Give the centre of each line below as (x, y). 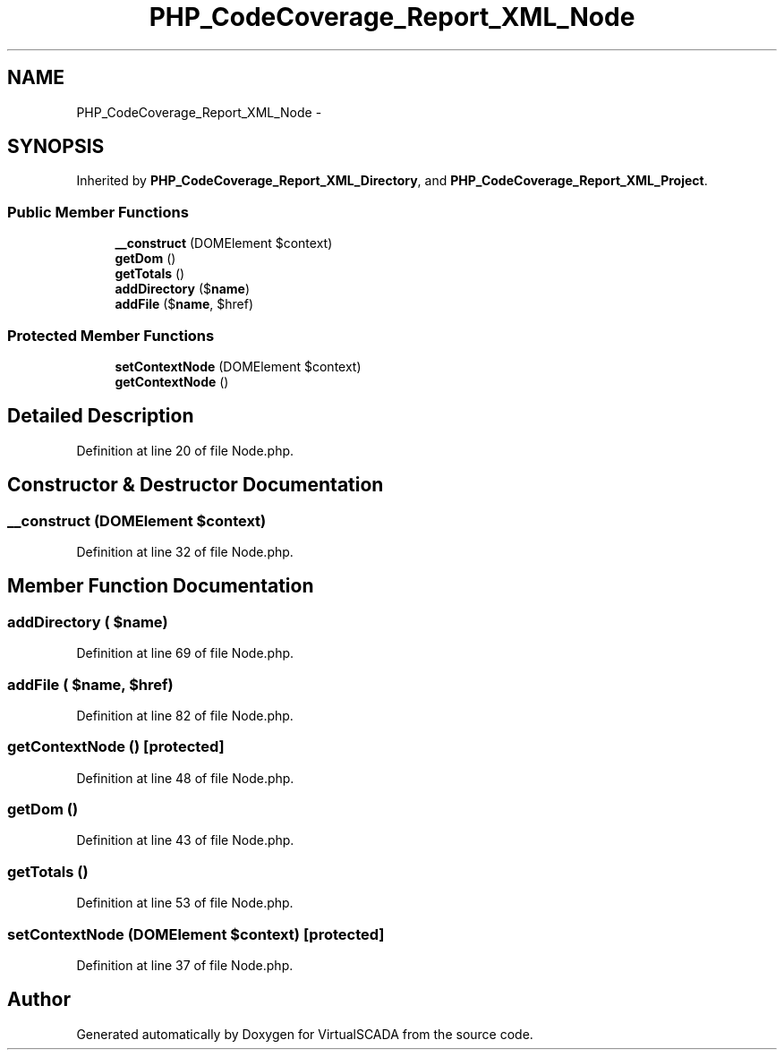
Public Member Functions (98, 212)
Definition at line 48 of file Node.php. (185, 778)
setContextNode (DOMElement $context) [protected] (196, 934)
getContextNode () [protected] (116, 747)
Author (39, 1000)
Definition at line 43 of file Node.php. (185, 840)
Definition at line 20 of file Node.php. (185, 450)
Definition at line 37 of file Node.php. (185, 965)
